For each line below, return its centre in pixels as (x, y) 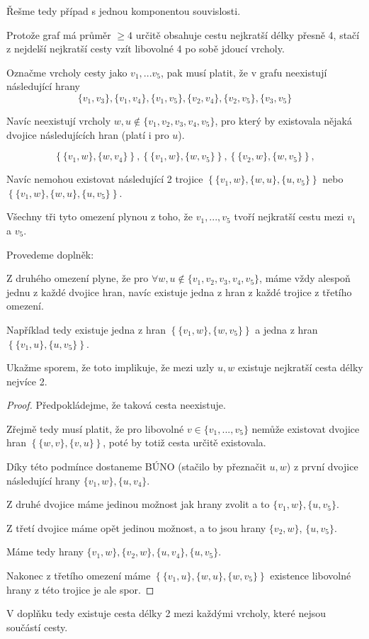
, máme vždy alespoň (305, 278)
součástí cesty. (37, 627)
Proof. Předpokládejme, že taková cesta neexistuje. (116, 405)
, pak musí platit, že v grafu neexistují (244, 72)
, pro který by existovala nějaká (283, 120)
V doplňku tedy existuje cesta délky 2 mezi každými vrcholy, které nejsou (166, 613)
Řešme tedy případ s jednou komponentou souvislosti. (124, 11)
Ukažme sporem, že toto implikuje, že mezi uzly (110, 367)
